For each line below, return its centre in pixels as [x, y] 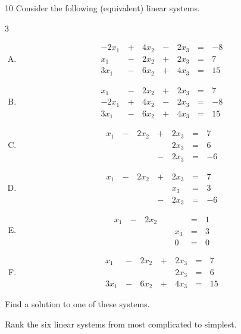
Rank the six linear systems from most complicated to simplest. [121, 324]
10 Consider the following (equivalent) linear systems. [102, 8]
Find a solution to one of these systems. [77, 304]
